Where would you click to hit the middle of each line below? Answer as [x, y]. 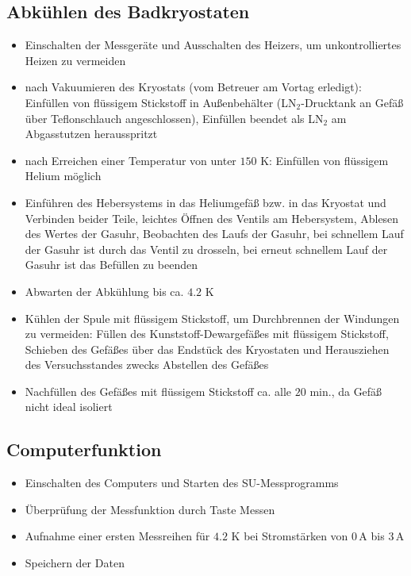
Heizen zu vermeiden [75, 60]
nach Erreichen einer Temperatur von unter [131, 160]
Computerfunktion [84, 449]
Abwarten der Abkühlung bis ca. [104, 291]
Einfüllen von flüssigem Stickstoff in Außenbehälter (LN [161, 102]
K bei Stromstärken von [290, 536]
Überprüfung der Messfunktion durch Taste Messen [150, 509]
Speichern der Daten [75, 563]
